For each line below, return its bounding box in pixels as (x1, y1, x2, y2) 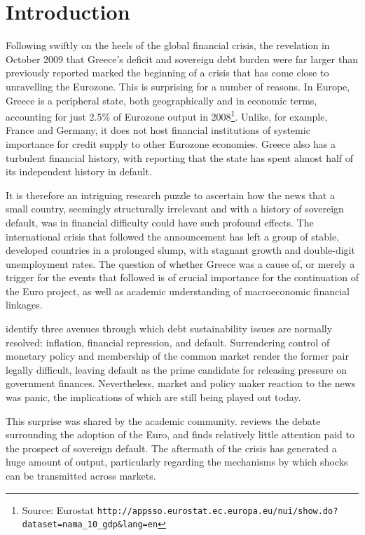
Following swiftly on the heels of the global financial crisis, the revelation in (6, 38, 330, 53)
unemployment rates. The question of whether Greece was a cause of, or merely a (6, 256, 355, 271)
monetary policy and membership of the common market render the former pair (6, 348, 349, 363)
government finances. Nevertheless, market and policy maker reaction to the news (6, 376, 356, 391)
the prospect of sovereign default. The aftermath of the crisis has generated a (6, 440, 337, 455)
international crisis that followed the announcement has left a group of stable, (6, 229, 340, 243)
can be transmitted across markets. (6, 468, 156, 482)
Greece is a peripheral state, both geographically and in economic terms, (6, 93, 317, 107)
